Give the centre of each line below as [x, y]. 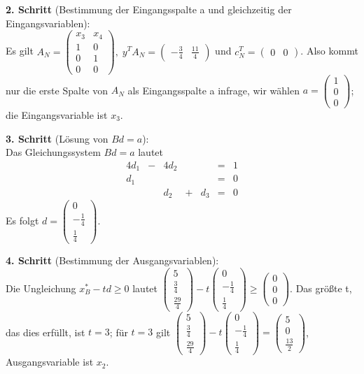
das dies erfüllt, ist [45, 332]
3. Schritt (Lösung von [57, 138]
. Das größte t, [321, 288]
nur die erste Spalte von [57, 90]
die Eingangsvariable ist [57, 115]
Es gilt [20, 51]
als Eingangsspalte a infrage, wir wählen [213, 90]
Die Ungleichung [41, 288]
